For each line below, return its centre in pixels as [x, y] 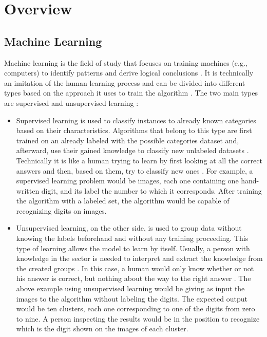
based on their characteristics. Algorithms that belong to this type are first [134, 130]
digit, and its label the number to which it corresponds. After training [151, 190]
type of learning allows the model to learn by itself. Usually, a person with [133, 248]
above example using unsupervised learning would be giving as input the [130, 288]
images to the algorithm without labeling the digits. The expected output [132, 298]
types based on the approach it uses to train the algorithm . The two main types [131, 93]
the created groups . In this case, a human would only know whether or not [135, 268]
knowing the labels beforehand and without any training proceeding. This [132, 238]
